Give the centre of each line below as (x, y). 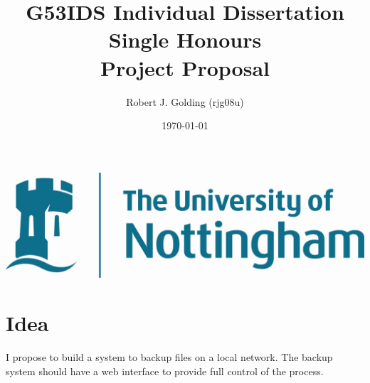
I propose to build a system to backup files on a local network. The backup (169, 357)
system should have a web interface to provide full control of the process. (165, 371)
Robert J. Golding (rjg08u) (185, 101)
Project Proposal (185, 67)
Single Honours (185, 39)
